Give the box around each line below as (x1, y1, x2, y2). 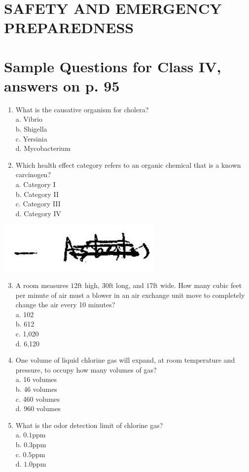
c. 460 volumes (15, 393, 60, 404)
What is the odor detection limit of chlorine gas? (15, 420, 163, 430)
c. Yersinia (15, 133, 47, 143)
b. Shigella (15, 124, 47, 134)
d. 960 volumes (15, 403, 61, 414)
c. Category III (15, 198, 61, 209)
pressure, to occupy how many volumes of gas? (15, 364, 157, 375)
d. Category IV (15, 208, 62, 218)
